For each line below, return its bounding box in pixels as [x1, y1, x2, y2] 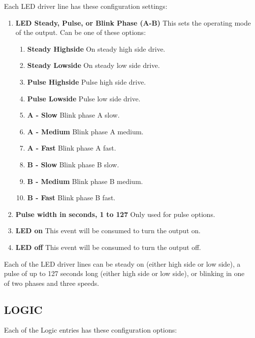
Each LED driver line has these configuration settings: [4, 1, 167, 11]
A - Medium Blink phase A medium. [27, 126, 144, 136]
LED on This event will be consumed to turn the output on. [15, 225, 201, 236]
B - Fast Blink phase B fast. [27, 192, 116, 203]
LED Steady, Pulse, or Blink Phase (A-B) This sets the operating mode [15, 17, 251, 28]
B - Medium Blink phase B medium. [27, 176, 143, 186]
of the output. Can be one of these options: [15, 27, 146, 37]
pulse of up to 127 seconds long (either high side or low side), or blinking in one [4, 268, 245, 278]
